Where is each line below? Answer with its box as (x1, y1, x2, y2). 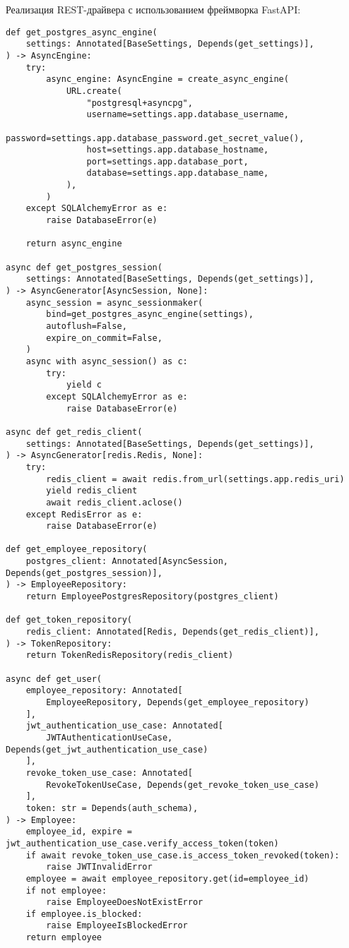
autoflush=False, (46, 321, 127, 331)
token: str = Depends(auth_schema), (25, 803, 199, 813)
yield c (66, 380, 102, 390)
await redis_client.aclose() (46, 497, 183, 508)
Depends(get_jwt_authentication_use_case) (6, 744, 208, 755)
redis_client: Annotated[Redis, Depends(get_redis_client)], (25, 627, 319, 637)
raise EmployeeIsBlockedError (46, 920, 188, 931)
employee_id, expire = (25, 827, 132, 837)
